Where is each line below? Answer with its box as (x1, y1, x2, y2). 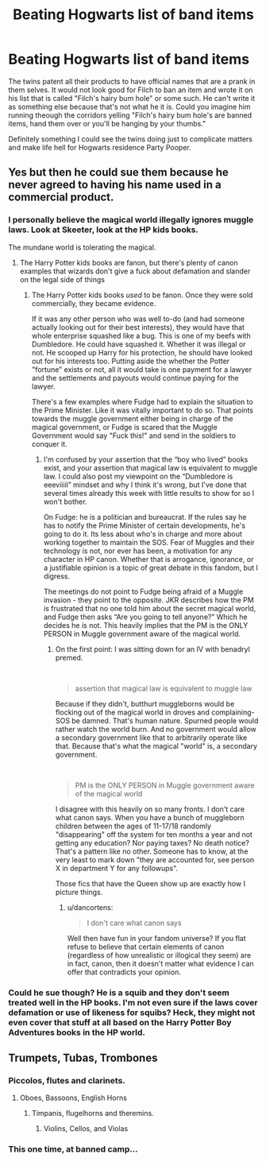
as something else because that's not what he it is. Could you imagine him (8, 102, 251, 111)
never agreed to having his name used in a (8, 178, 222, 192)
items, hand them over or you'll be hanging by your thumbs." (8, 118, 206, 128)
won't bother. (43, 497, 87, 506)
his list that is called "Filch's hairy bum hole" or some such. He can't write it (8, 93, 256, 103)
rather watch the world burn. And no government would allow (55, 724, 256, 734)
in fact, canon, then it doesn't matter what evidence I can (67, 959, 254, 968)
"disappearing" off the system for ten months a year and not (55, 829, 253, 839)
